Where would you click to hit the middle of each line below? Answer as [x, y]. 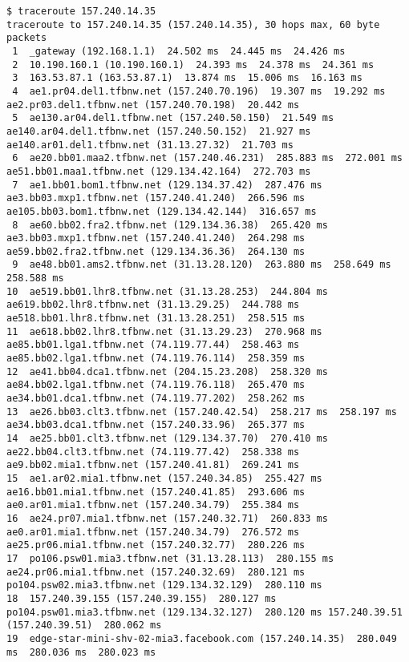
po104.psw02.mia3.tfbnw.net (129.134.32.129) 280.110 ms [164, 585]
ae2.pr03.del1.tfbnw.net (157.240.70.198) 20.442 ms [153, 105]
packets [27, 38]
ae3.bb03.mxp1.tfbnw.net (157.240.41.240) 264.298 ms [156, 238]
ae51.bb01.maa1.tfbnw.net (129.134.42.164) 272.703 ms [159, 171]
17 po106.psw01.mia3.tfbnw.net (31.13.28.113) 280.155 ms [170, 558]
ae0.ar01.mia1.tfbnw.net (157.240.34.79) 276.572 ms [153, 532]
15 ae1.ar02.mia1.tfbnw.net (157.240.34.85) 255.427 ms [164, 478]
